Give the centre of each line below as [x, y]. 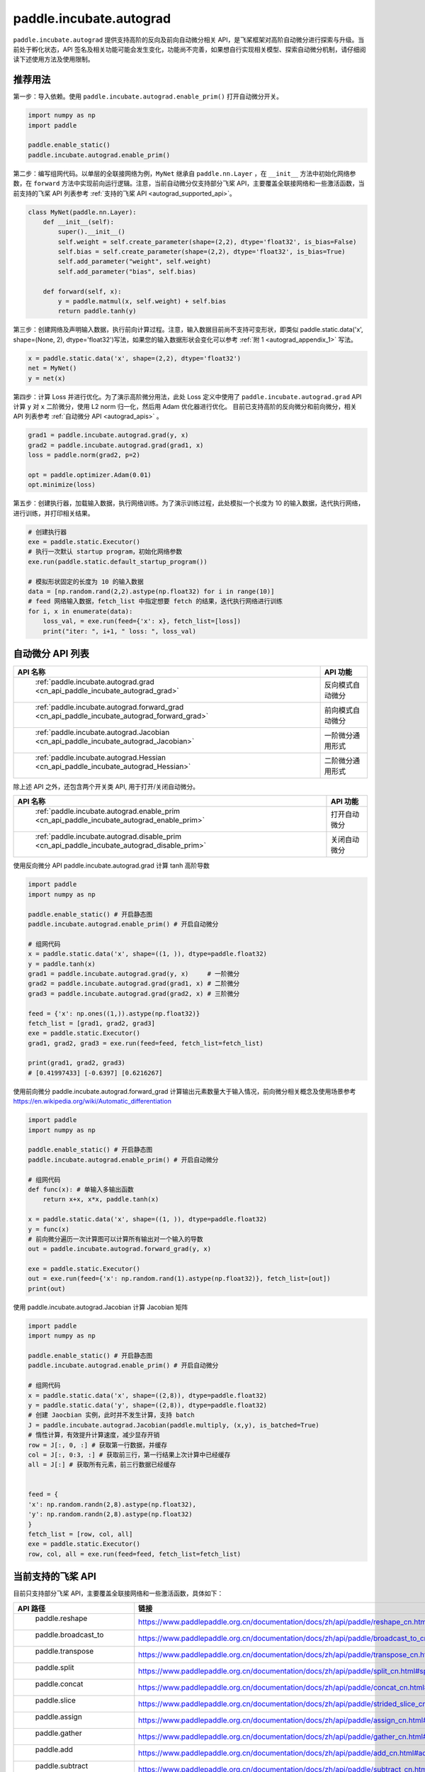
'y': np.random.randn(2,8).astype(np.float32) [110, 1514]
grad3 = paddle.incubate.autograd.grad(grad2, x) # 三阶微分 [134, 993]
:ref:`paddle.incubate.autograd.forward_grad [109, 707]
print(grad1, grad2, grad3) [76, 1063]
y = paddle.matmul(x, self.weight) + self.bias [142, 302]
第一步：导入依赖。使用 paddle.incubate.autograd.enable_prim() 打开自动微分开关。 [148, 96]
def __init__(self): [79, 222]
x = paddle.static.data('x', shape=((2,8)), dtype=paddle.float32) [148, 1395]
